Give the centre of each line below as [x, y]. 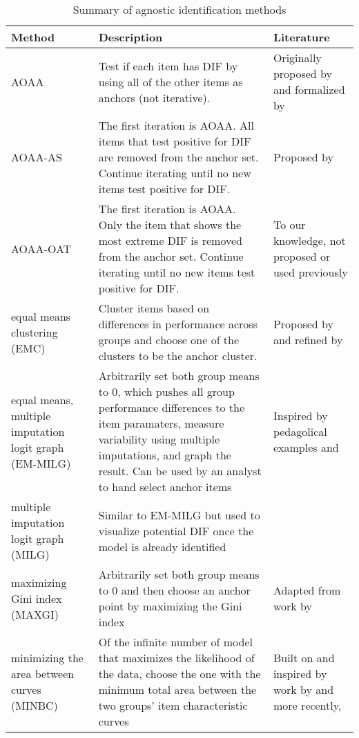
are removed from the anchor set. [178, 157]
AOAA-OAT [41, 248]
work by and [303, 689]
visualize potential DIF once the [176, 530]
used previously [310, 272]
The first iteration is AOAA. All [176, 125]
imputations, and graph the [165, 455]
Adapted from [307, 590]
